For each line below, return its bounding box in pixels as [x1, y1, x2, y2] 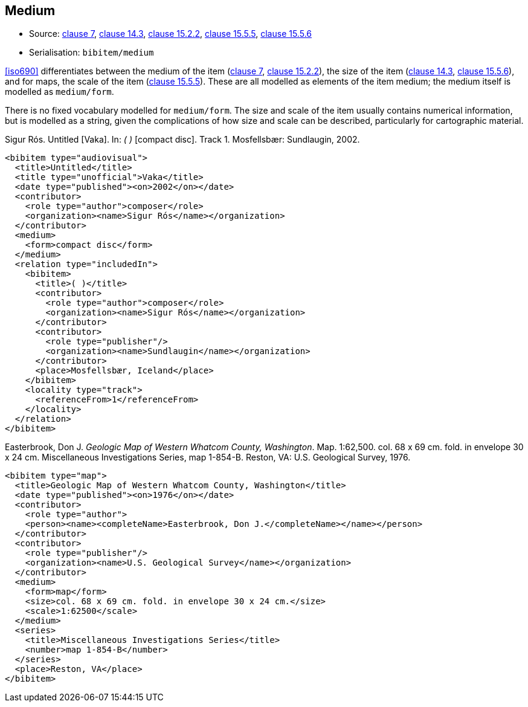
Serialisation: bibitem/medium [29, 47, 154, 58]
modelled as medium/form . [5, 86, 114, 97]
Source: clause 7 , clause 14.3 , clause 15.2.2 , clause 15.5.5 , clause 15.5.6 [29, 28, 312, 39]
